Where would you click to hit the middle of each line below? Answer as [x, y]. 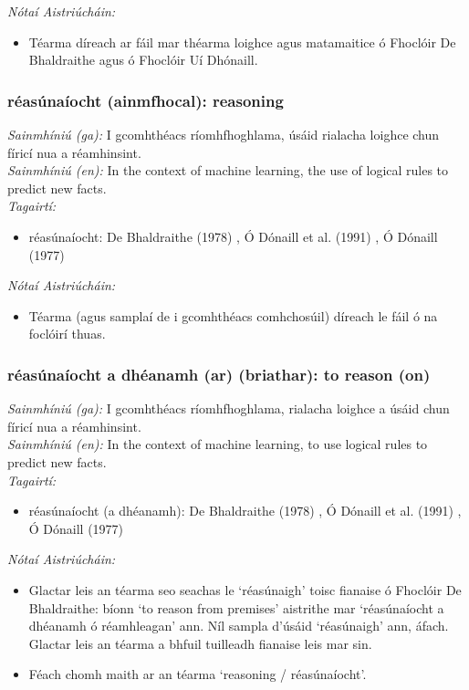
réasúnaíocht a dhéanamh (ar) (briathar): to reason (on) [219, 374]
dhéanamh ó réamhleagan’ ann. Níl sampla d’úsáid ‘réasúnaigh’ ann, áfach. [239, 626]
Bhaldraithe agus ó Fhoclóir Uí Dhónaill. [143, 60]
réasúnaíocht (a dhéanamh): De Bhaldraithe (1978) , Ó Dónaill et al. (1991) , [245, 511]
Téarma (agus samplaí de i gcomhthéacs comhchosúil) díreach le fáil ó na [233, 315]
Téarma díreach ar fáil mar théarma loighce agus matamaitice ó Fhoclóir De [242, 42]
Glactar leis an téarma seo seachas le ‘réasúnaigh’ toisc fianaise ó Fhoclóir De [245, 589]
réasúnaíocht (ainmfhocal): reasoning [146, 100]
